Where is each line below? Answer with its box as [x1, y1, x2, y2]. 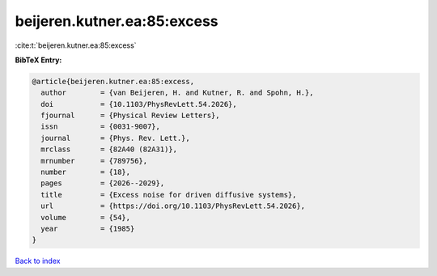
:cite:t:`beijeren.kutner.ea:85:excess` [15, 40, 137, 50]
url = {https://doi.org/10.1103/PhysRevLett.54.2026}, [40, 202, 306, 210]
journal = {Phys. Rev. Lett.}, [40, 134, 190, 142]
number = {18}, [40, 168, 131, 177]
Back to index [15, 256, 61, 266]
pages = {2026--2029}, [40, 179, 165, 188]
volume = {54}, [40, 213, 131, 222]
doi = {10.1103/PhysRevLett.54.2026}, [40, 100, 238, 108]
